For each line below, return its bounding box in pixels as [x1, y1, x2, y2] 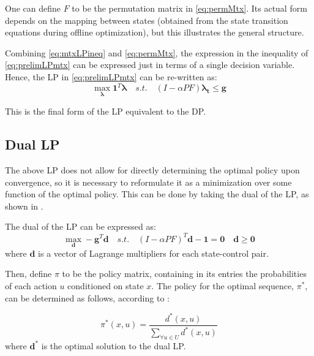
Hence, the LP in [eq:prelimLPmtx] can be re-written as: [5, 70, 217, 83]
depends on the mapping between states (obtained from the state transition [5, 13, 288, 26]
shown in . [5, 199, 43, 212]
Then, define [5, 267, 52, 280]
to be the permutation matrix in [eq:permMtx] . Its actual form [72, 2, 307, 14]
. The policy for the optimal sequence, [151, 279, 294, 292]
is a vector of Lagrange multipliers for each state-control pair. [38, 246, 269, 259]
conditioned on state [67, 279, 144, 292]
